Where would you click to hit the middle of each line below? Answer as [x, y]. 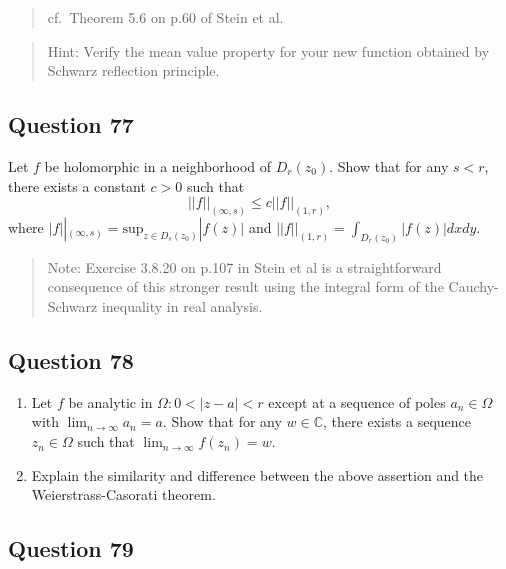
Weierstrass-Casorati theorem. [123, 494]
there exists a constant [77, 185]
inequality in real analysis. [182, 306]
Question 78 [71, 360]
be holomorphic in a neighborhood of [158, 165]
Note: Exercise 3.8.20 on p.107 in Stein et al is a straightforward [244, 266]
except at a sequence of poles [357, 401]
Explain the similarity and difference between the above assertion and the [257, 474]
